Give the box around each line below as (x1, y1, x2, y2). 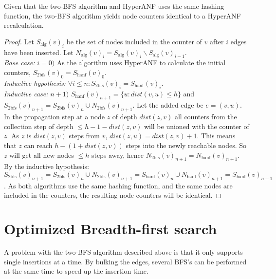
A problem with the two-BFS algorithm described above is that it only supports (4, 247, 243, 257)
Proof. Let (4, 36, 34, 46)
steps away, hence (91, 149, 144, 160)
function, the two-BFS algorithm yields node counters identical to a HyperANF (4, 10, 241, 20)
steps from (69, 130, 100, 141)
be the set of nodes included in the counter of (66, 36, 202, 46)
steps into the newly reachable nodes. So (126, 140, 247, 150)
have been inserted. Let (4, 47, 74, 57)
